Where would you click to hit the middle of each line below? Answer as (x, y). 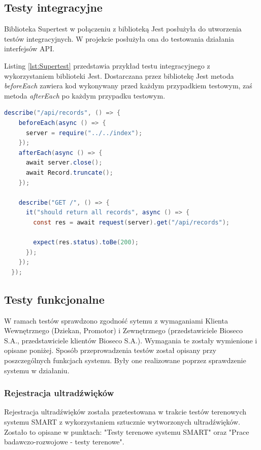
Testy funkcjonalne (54, 299)
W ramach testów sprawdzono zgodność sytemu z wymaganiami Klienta (116, 320)
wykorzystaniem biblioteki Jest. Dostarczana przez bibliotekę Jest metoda (119, 75)
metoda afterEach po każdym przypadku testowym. (85, 95)
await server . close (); (64, 163)
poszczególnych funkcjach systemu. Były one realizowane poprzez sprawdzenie (125, 360)
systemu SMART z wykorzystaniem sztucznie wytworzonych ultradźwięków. (122, 422)
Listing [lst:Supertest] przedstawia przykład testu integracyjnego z (107, 65)
